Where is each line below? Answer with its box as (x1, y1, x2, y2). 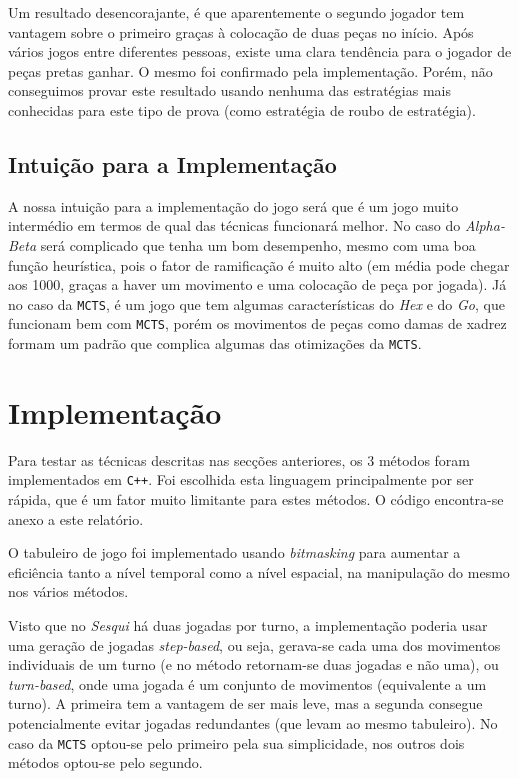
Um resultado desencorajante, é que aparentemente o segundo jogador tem (8, 2, 465, 22)
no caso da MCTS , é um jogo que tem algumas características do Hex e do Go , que (8, 293, 505, 314)
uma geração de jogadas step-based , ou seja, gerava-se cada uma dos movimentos (8, 634, 501, 655)
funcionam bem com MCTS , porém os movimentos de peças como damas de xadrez (8, 313, 507, 334)
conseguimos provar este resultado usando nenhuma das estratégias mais (8, 80, 451, 101)
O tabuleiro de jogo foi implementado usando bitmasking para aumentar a (8, 542, 461, 563)
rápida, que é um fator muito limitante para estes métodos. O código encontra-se (8, 489, 504, 510)
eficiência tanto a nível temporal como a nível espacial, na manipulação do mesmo (8, 561, 510, 582)
